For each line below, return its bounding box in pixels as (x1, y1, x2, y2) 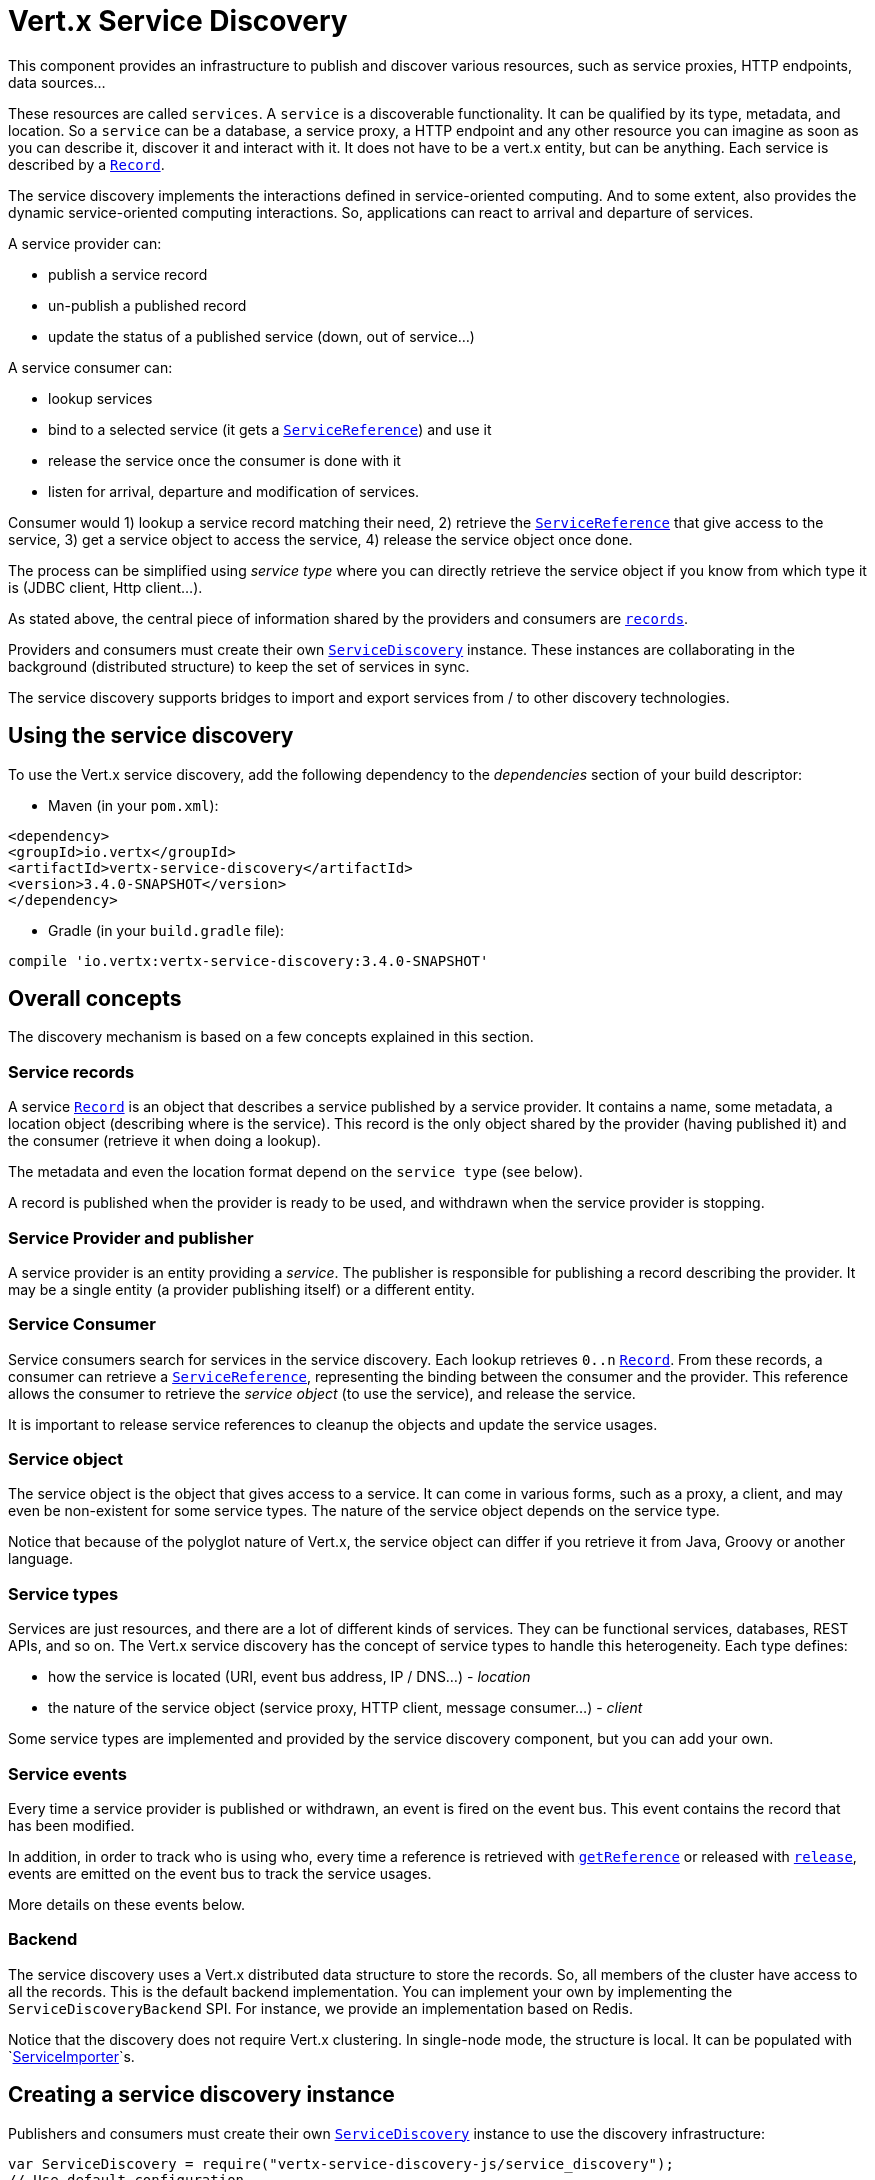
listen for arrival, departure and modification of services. (48, 482, 420, 500)
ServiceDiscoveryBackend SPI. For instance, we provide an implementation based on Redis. (8, 1999, 633, 2017)
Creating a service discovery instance (8, 2082, 395, 2108)
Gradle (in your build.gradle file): (48, 921, 285, 939)
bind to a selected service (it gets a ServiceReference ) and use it (48, 420, 492, 438)
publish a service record (48, 265, 208, 283)
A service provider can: (8, 234, 162, 252)
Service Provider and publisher (8, 1227, 254, 1248)
